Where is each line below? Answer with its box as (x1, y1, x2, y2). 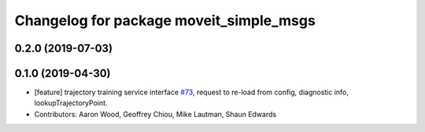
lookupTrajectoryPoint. (34, 98, 108, 108)
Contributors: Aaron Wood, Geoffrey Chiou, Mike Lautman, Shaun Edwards (34, 109, 277, 119)
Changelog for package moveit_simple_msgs (14, 12, 316, 29)
